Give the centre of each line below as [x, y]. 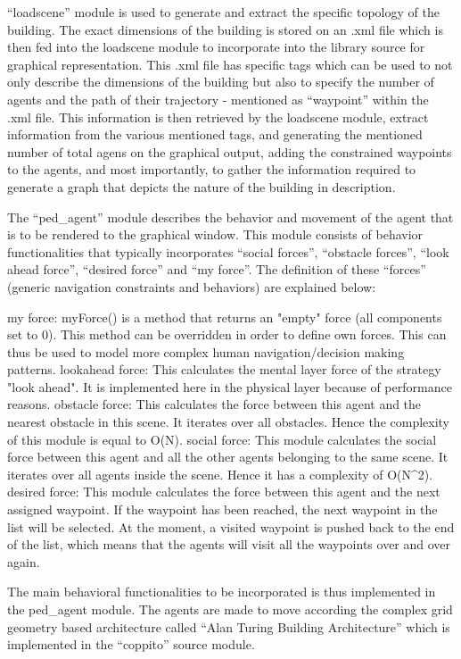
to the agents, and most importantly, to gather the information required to [212, 169]
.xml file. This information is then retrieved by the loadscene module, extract [218, 117]
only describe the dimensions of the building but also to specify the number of [221, 82]
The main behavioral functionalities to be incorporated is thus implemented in [222, 592]
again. [24, 561]
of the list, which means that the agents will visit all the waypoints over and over [229, 544]
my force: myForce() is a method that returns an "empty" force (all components [225, 317]
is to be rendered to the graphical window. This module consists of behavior [215, 234]
